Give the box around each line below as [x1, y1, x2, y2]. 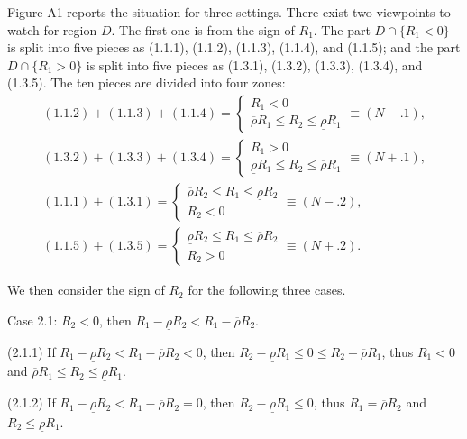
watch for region [7, 20, 97, 39]
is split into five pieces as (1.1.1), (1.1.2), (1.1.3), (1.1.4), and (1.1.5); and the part [7, 38, 461, 57]
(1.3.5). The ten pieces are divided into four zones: [7, 73, 286, 92]
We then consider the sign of [7, 280, 165, 299]
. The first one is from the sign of [111, 20, 295, 39]
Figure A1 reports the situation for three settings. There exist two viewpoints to [7, 3, 451, 21]
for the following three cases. [188, 280, 346, 299]
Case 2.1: [7, 310, 58, 329]
